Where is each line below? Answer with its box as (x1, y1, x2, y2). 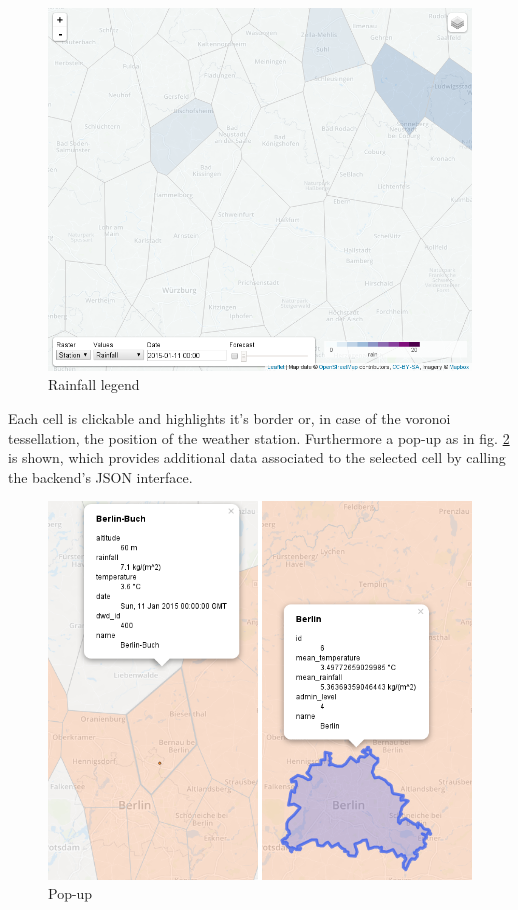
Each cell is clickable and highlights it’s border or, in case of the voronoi (8, 408, 451, 429)
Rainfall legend (48, 374, 140, 395)
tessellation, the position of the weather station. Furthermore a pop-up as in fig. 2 (8, 427, 510, 448)
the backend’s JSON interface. (8, 466, 193, 487)
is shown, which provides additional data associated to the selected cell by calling (8, 447, 506, 468)
